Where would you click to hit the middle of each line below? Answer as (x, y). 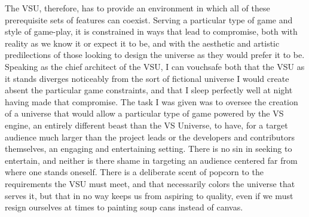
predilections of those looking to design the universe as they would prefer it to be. (155, 55)
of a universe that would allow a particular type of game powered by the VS (144, 113)
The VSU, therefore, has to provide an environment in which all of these (137, 8)
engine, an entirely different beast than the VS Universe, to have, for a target (146, 125)
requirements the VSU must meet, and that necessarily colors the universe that (150, 183)
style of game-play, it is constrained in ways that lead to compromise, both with (151, 31)
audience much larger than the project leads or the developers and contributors (150, 137)
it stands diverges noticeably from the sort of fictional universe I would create (147, 78)
